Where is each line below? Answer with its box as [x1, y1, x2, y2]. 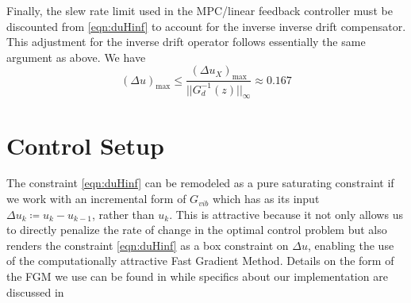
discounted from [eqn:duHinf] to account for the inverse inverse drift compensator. [6, 17, 406, 34]
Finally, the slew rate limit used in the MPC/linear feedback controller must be [6, 2, 393, 18]
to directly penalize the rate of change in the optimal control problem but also [6, 221, 387, 238]
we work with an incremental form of [6, 190, 186, 207]
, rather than [91, 205, 155, 222]
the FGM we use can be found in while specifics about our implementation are [6, 268, 388, 285]
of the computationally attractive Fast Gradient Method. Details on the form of [6, 252, 394, 269]
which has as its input [212, 190, 320, 207]
